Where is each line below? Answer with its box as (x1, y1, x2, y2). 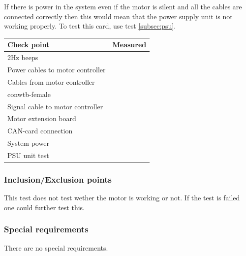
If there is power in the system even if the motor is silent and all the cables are (4, 1, 242, 11)
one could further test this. (4, 202, 85, 212)
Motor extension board (7, 113, 76, 124)
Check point (7, 39, 50, 50)
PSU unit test (7, 150, 49, 160)
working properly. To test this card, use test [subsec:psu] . (4, 21, 176, 31)
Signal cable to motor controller (7, 101, 103, 111)
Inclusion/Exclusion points (4, 173, 112, 185)
